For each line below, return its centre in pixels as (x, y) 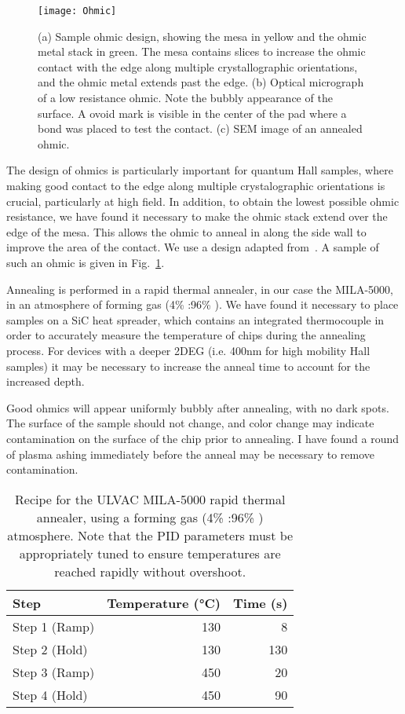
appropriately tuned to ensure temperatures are (150, 553)
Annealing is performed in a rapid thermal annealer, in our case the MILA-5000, (200, 289)
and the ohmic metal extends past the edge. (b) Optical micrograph (201, 82)
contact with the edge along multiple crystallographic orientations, (198, 66)
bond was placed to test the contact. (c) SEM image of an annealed (200, 128)
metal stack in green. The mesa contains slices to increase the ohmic (202, 51)
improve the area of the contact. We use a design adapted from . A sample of (193, 247)
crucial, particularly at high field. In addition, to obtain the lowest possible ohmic (203, 201)
